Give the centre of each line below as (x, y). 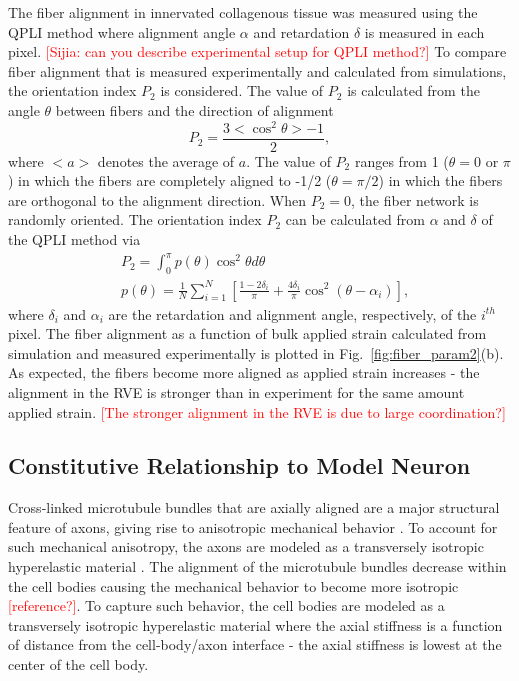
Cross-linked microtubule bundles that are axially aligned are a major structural (254, 507)
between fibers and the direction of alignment (194, 109)
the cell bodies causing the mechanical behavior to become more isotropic (233, 585)
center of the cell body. (78, 664)
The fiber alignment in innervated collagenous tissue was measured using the (243, 12)
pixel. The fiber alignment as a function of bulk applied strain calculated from (247, 333)
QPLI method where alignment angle (122, 31)
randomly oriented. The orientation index (135, 219)
